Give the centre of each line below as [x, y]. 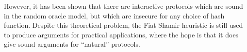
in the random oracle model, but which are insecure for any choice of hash [114, 15]
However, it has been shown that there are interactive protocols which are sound [123, 6]
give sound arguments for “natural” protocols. [72, 44]
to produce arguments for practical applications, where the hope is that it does [121, 34]
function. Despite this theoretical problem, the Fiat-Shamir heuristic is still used [123, 25]
